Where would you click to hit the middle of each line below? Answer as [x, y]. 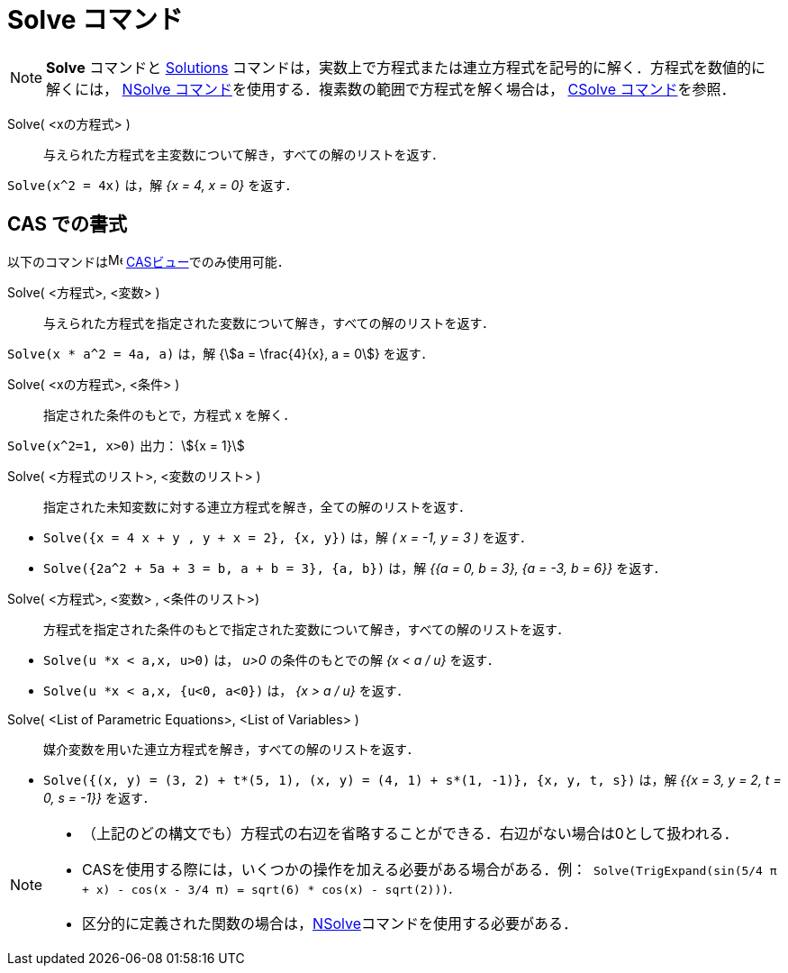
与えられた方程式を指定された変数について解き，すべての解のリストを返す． [269, 323]
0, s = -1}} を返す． [100, 797]
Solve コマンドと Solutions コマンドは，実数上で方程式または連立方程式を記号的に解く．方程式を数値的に [406, 67]
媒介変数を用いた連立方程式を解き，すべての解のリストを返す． [231, 749]
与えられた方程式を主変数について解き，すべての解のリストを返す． [244, 154]
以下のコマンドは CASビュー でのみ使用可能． [149, 261]
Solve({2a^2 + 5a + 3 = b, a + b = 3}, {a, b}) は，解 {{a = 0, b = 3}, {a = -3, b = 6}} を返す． [355, 568]
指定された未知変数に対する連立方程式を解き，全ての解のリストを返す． [258, 506]
